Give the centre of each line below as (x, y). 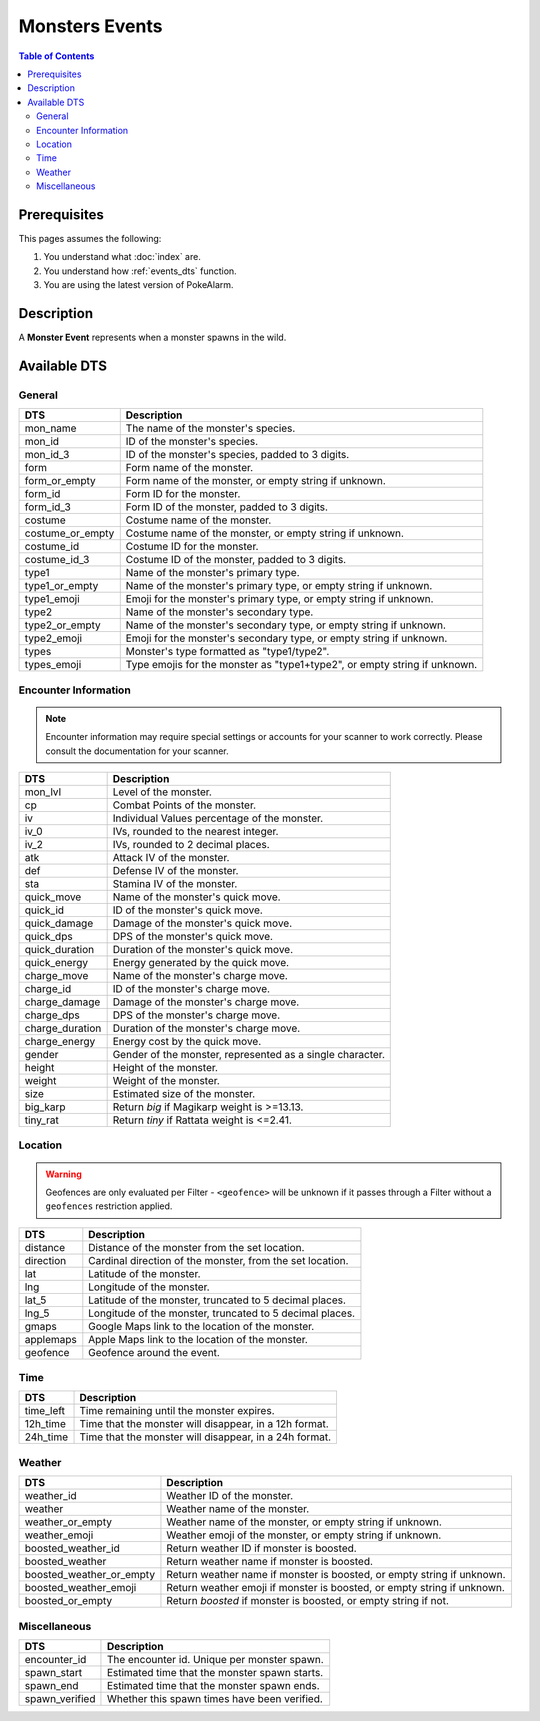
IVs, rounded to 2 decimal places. (191, 844)
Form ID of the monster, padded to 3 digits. (227, 507)
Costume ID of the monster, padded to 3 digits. (236, 560)
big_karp (45, 1107)
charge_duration (63, 1028)
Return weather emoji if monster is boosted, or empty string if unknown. (335, 1588)
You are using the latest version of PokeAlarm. (138, 285)
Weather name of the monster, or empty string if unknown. (304, 1522)
